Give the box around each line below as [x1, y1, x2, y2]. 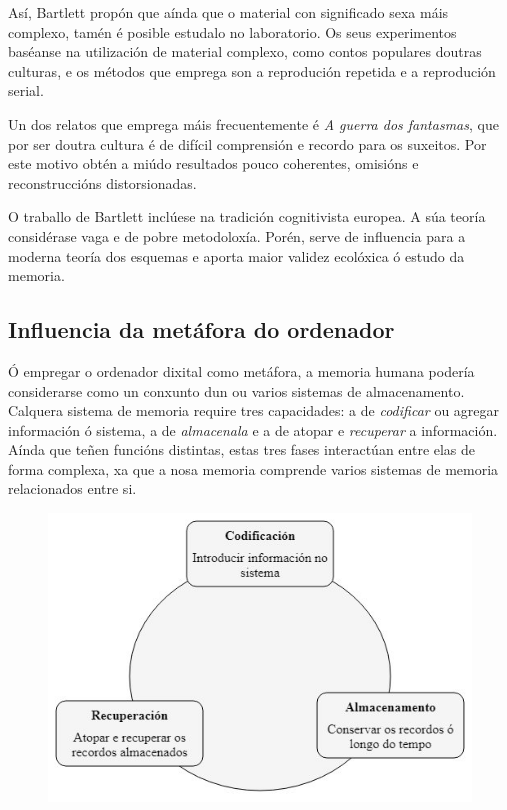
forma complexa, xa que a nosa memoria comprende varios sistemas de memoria [8, 458, 499, 479]
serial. [8, 80, 44, 101]
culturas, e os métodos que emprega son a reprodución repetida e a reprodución [8, 60, 496, 81]
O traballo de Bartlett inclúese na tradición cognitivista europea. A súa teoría [8, 206, 486, 227]
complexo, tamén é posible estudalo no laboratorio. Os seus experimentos [8, 21, 457, 42]
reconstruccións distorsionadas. [8, 172, 197, 193]
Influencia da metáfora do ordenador [8, 314, 395, 345]
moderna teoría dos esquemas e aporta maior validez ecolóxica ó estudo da [8, 245, 465, 266]
